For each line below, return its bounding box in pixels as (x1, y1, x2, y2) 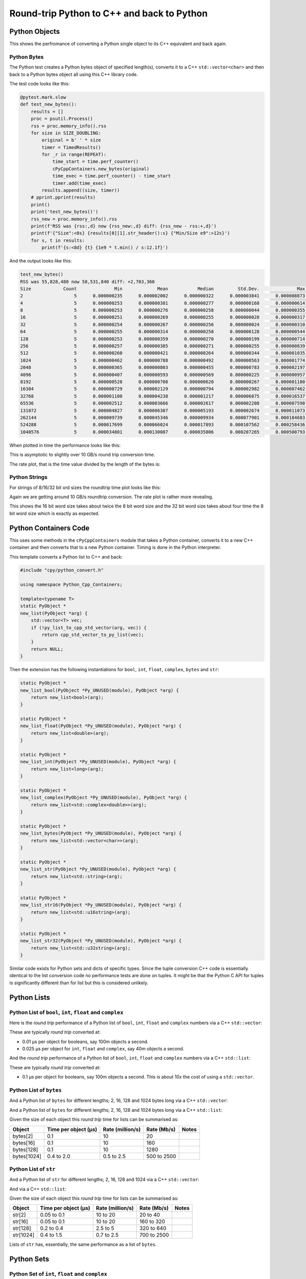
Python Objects (9, 27, 60, 36)
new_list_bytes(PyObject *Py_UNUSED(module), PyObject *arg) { (20, 830, 182, 836)
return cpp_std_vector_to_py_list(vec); (41, 632, 144, 637)
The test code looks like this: (9, 80, 70, 86)
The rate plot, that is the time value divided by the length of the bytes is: (9, 461, 161, 467)
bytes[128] (12, 1146, 38, 1153)
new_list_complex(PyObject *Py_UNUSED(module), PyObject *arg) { (20, 795, 187, 801)
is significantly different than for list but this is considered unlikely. (9, 980, 149, 986)
